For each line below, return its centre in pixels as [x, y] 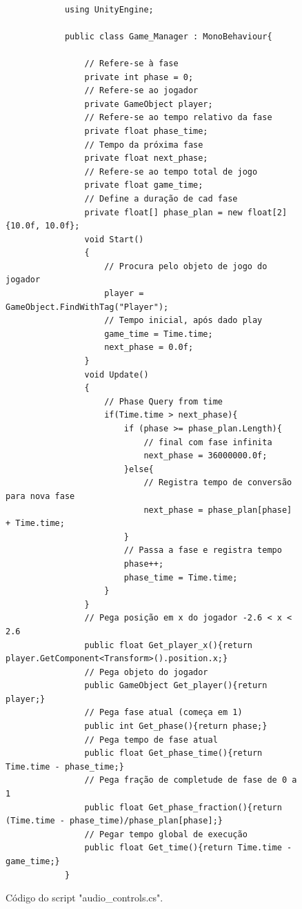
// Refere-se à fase [131, 63]
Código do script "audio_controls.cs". [84, 898]
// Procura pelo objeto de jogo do [186, 266]
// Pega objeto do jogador [146, 672]
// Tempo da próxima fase [144, 145]
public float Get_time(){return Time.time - [188, 848]
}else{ [139, 469]
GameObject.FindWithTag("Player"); [87, 307]
